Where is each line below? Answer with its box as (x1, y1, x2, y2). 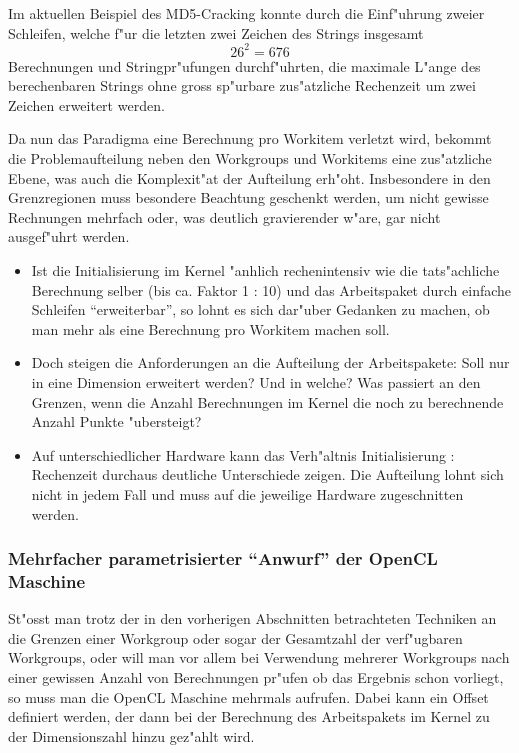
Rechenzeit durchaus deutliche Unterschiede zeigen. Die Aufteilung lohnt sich (31, 464, 504, 485)
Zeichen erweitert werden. (8, 94, 165, 115)
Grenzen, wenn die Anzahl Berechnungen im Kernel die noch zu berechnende (31, 391, 504, 412)
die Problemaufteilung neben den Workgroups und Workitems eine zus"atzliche (8, 148, 492, 169)
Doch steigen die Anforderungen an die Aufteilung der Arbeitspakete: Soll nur (31, 352, 510, 373)
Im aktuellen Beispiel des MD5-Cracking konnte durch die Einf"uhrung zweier (8, 3, 485, 23)
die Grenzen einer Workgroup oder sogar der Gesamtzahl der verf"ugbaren (8, 627, 463, 648)
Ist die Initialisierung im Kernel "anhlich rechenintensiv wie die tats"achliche (31, 260, 500, 281)
